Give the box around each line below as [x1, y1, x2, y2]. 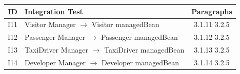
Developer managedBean [102, 57, 179, 67]
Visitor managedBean [91, 19, 159, 30]
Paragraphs [191, 6, 232, 16]
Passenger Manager [25, 32, 85, 42]
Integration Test [25, 6, 83, 16]
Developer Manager [25, 57, 86, 67]
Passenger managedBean [101, 32, 178, 42]
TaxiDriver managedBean [104, 44, 185, 55]
